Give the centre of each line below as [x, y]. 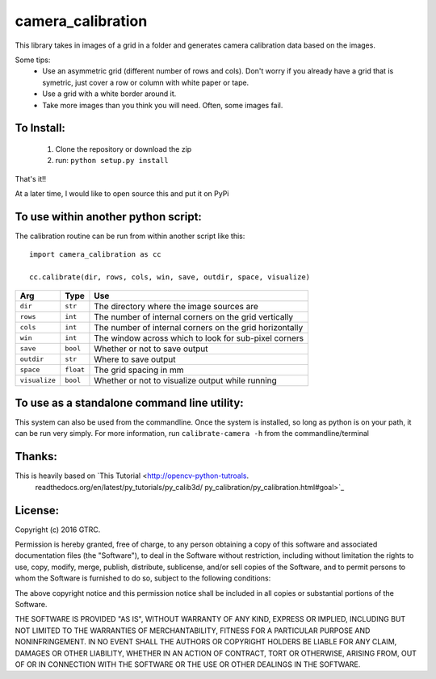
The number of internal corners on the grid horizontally [199, 327]
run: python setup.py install [112, 161]
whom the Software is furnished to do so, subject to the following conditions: [143, 578]
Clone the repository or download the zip [124, 149]
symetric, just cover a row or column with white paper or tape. [146, 82]
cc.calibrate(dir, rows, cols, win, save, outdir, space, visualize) [170, 277]
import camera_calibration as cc [95, 255]
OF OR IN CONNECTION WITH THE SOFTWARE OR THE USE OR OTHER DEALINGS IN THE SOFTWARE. [188, 664]
